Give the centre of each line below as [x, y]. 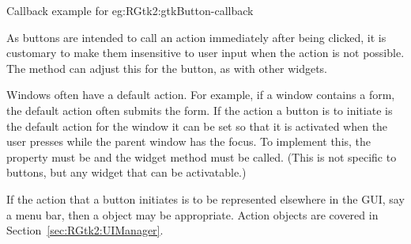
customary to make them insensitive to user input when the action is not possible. [205, 53]
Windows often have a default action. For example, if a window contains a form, [201, 95]
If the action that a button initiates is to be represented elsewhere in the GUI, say [205, 198]
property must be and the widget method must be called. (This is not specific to [202, 156]
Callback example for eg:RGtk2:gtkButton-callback [130, 10]
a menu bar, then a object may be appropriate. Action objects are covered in [192, 214]
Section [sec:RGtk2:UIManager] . [85, 230]
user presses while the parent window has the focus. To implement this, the [189, 141]
